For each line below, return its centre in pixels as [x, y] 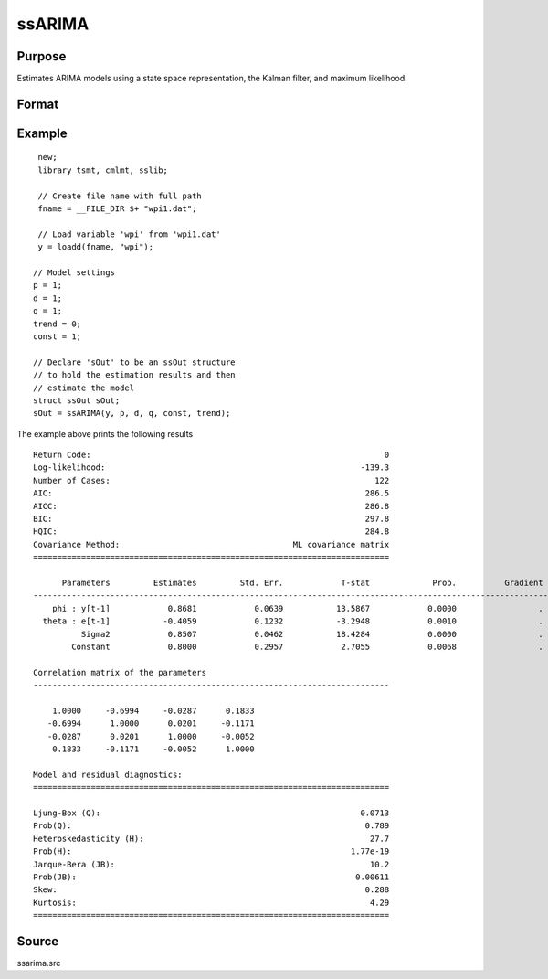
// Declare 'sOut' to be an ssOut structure [135, 362]
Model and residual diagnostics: [108, 774]
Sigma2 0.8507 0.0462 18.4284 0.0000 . [312, 634]
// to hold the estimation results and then [135, 375]
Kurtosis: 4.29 [211, 902]
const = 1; [58, 336]
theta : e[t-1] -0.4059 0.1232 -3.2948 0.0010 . [293, 621]
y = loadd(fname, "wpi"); [96, 247]
